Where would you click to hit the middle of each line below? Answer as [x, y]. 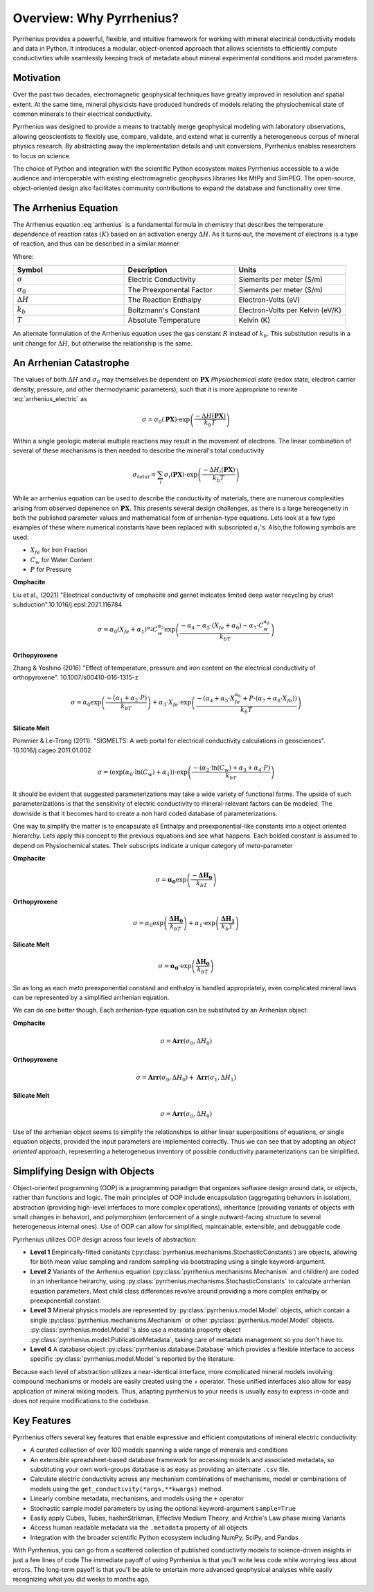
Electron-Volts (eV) [269, 300]
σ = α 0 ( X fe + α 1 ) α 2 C [128, 630]
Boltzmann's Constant [164, 310]
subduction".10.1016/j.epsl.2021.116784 [68, 604]
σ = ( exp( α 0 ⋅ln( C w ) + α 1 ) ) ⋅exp [143, 772]
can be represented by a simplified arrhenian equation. [91, 998]
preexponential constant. [66, 1301]
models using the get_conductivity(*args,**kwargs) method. [126, 1489]
